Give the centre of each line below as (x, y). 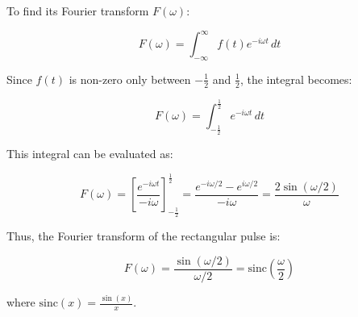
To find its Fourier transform (78, 10)
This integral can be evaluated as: (90, 154)
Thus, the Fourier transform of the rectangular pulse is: (144, 236)
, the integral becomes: (296, 79)
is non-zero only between (130, 79)
